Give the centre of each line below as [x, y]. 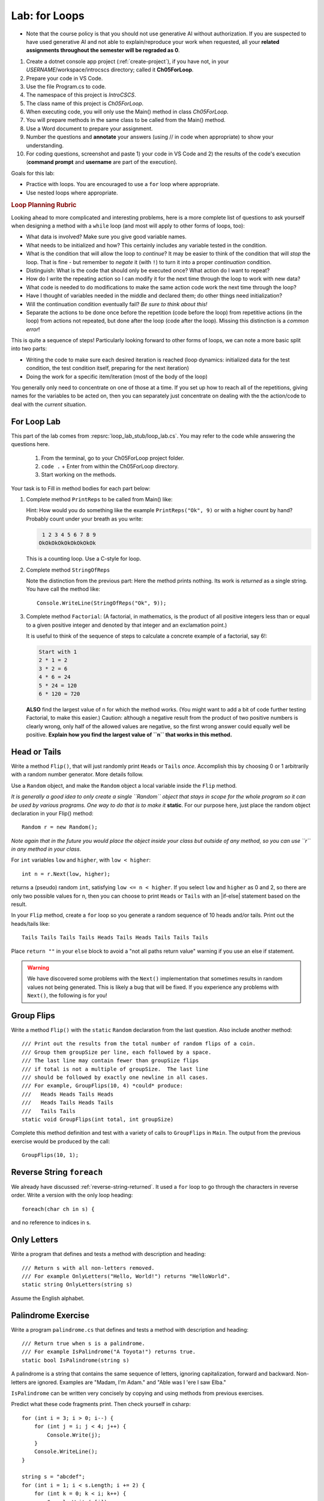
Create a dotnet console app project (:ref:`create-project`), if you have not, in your [127, 61]
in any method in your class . [46, 849]
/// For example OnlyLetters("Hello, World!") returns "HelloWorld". [126, 1276]
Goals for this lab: [33, 173]
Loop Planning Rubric [44, 205]
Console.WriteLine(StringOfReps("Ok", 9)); [102, 603]
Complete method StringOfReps [68, 570]
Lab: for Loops [48, 16]
